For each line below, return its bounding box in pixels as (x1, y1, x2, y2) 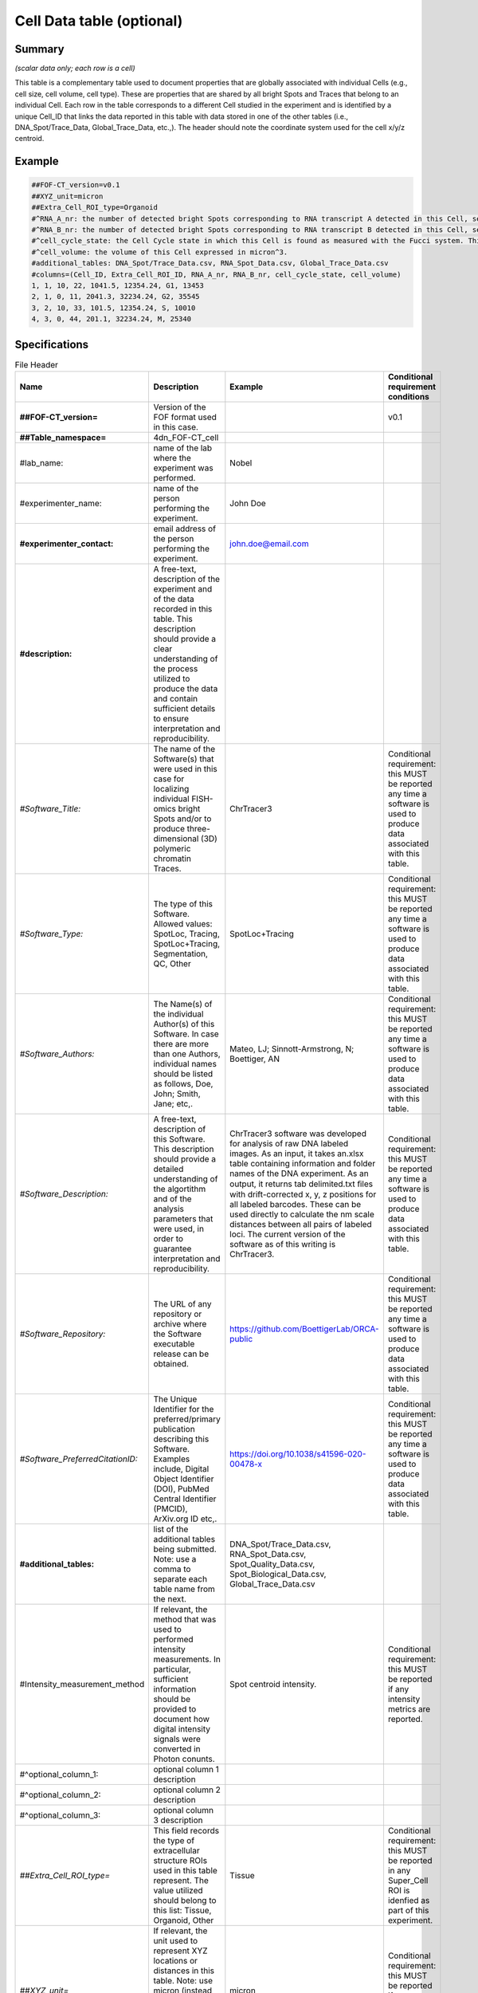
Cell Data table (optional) (14, 12, 183, 29)
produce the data (153, 682, 218, 694)
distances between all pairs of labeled (229, 1218, 372, 1229)
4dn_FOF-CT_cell (153, 431, 219, 442)
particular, (153, 1663, 191, 1674)
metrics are (387, 1703, 431, 1714)
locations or (153, 1955, 198, 1966)
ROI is (387, 1885, 410, 1896)
